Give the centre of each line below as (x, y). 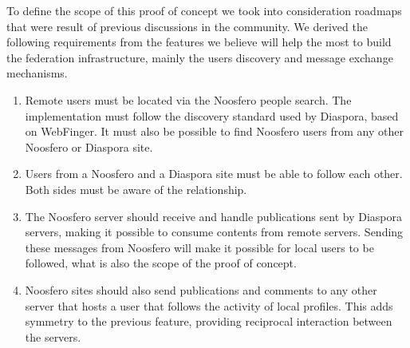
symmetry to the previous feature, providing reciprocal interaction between (209, 321)
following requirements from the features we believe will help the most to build (199, 42)
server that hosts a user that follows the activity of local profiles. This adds (209, 305)
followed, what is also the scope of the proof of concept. (161, 263)
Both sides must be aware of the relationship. (136, 189)
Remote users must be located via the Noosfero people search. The (188, 99)
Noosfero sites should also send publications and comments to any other (201, 289)
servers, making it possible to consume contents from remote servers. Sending (214, 232)
